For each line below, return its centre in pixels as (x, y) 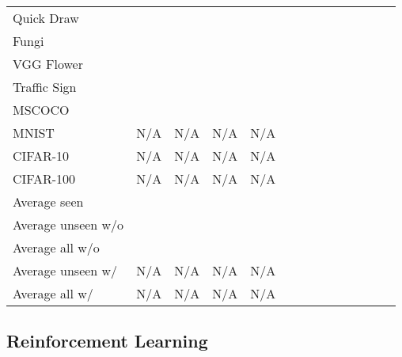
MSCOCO (41, 110)
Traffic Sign (45, 87)
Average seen (48, 201)
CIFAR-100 (44, 178)
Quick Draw (46, 18)
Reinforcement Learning (107, 341)
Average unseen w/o (68, 224)
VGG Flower (48, 64)
